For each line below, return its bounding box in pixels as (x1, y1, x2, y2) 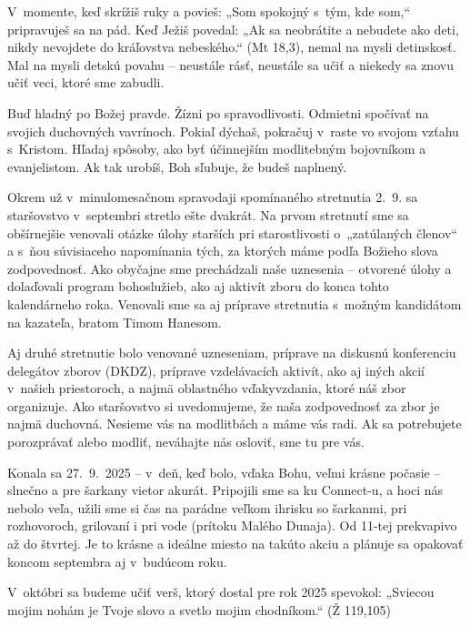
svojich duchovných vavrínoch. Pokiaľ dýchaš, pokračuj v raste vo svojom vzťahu (7, 121, 459, 140)
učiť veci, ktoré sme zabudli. (7, 73, 165, 92)
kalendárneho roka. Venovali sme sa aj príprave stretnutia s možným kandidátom (7, 294, 462, 313)
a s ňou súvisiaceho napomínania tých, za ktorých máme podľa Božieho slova (7, 241, 438, 260)
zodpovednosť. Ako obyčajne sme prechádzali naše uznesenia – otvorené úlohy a (7, 258, 452, 278)
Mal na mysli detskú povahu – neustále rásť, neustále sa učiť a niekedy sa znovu (7, 55, 454, 74)
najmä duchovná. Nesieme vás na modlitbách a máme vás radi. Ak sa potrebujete (7, 414, 462, 433)
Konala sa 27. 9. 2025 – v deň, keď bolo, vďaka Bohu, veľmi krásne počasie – (7, 462, 441, 481)
